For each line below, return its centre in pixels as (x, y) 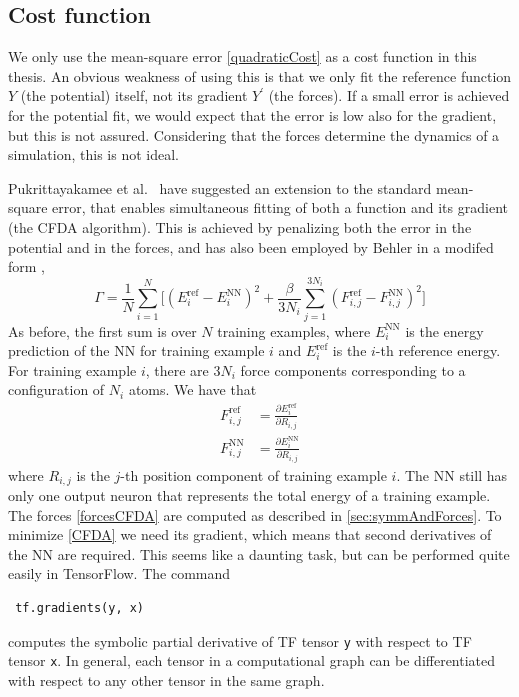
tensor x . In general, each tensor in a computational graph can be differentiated (252, 660)
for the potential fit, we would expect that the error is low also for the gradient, (252, 114)
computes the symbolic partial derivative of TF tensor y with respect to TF (240, 640)
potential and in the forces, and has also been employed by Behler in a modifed (251, 246)
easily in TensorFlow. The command (119, 573)
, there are (177, 369)
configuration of (56, 389)
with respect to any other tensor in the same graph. (166, 679)
